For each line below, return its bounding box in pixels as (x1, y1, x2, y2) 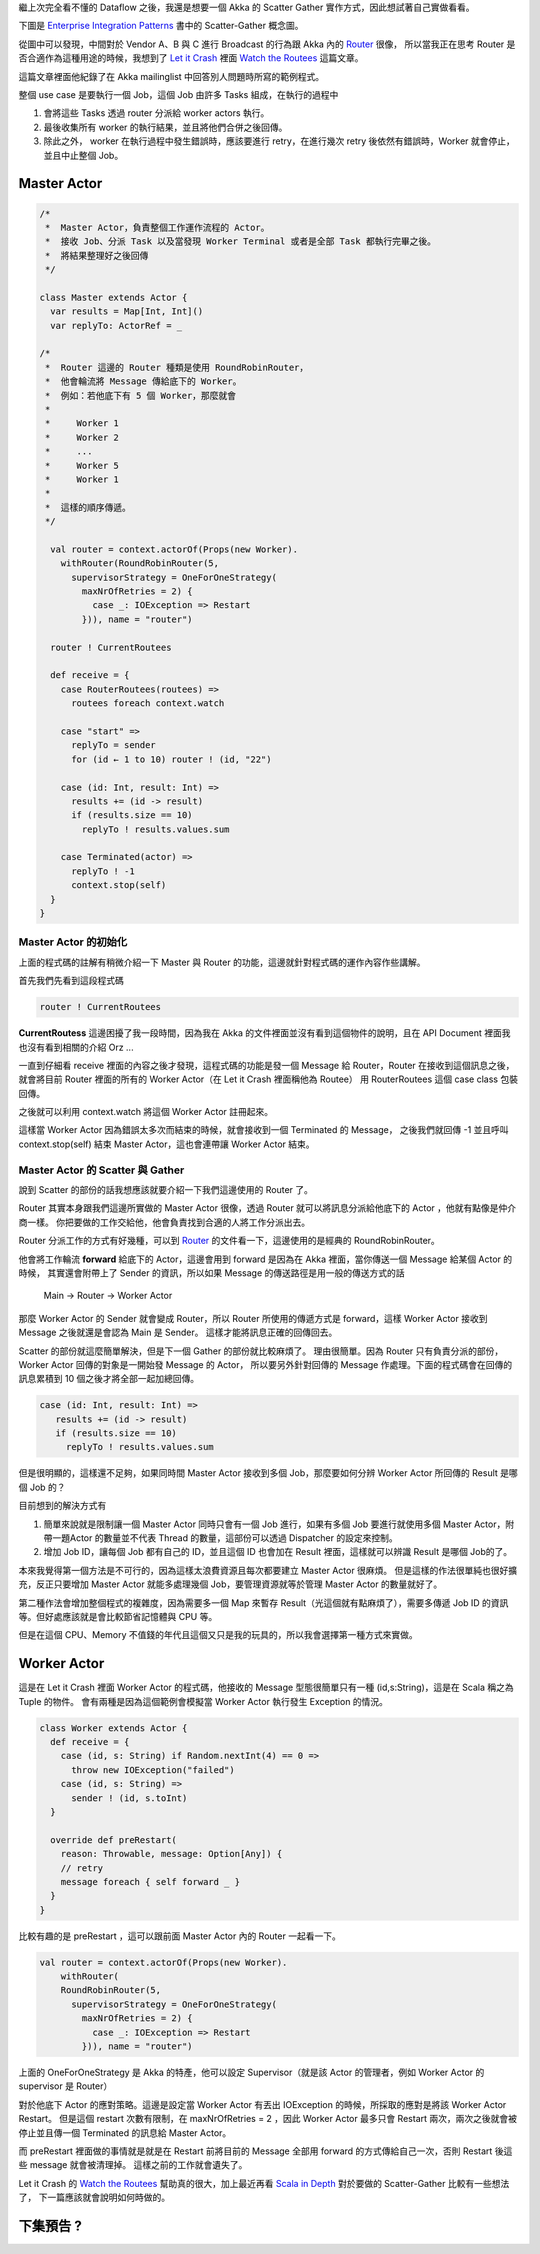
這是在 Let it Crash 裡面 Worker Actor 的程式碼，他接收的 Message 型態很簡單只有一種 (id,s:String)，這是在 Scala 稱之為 (18, 1681, 514, 1694)
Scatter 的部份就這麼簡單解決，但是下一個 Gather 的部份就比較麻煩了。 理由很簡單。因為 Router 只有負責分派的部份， (18, 1345, 504, 1357)
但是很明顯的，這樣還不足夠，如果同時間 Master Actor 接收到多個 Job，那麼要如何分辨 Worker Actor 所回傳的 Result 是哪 (18, 1467, 519, 1479)
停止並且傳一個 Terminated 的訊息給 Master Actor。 (18, 2126, 232, 2139)
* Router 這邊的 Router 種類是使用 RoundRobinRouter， (45, 361, 309, 373)
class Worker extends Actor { (39, 1722, 188, 1734)
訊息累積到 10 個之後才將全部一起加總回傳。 (18, 1373, 200, 1385)
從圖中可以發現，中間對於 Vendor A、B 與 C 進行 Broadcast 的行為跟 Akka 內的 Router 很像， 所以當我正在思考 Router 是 (18, 38, 516, 50)
